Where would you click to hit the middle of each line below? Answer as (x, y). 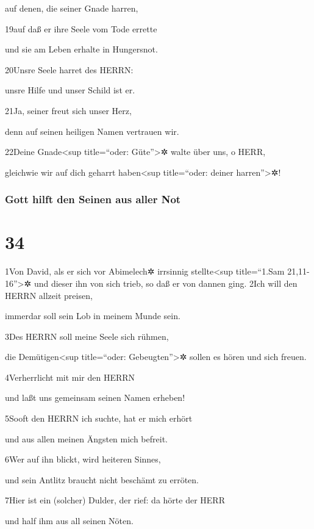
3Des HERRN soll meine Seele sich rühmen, (87, 336)
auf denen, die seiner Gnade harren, (72, 8)
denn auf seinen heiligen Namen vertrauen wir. (92, 131)
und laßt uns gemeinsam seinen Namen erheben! (95, 398)
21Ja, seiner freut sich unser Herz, (68, 110)
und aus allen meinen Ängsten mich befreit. (86, 438)
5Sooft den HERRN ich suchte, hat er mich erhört (99, 418)
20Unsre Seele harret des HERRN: (69, 69)
